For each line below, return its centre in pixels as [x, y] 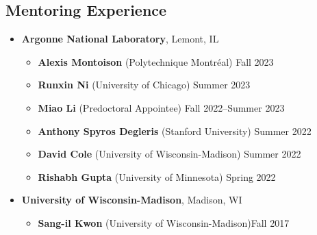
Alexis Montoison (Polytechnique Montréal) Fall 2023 [156, 61]
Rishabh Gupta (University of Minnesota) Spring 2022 [157, 176]
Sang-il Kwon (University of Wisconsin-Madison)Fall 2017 [164, 222]
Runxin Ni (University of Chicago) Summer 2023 [144, 85]
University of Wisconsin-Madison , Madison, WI [132, 200]
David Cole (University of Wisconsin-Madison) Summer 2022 [169, 154]
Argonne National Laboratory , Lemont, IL [120, 39]
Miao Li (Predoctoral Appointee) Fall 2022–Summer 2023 [161, 107]
